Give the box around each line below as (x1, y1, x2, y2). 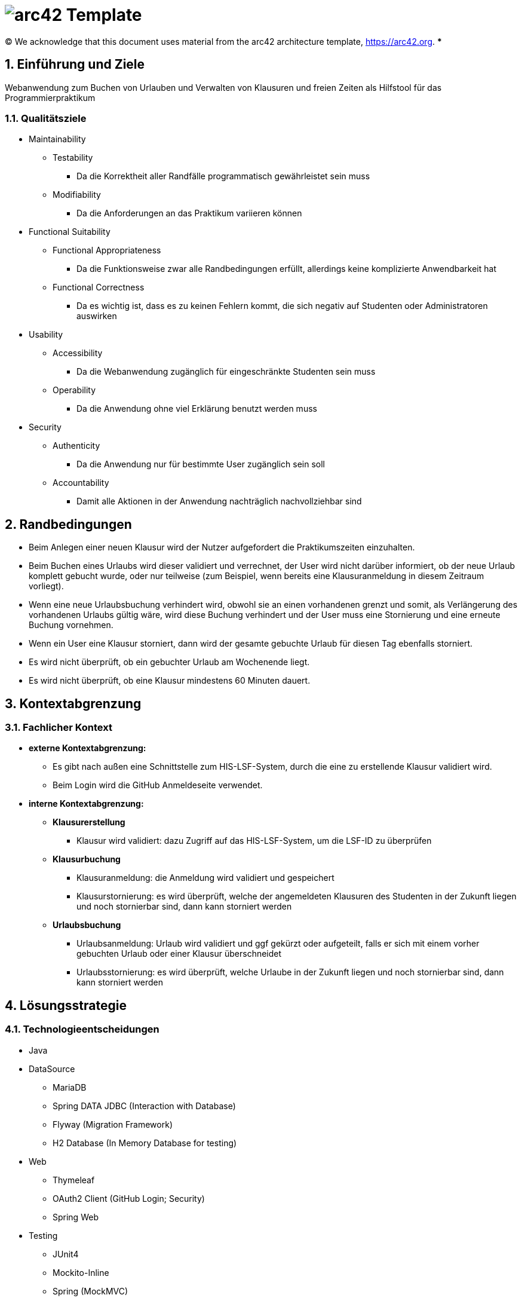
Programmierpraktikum (5, 92, 96, 103)
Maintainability (29, 134, 86, 145)
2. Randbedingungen (5, 516, 132, 532)
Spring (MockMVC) (53, 1285, 128, 1296)
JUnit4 (53, 1248, 79, 1259)
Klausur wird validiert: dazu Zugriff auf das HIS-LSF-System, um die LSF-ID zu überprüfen (76, 835, 432, 846)
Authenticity (53, 440, 100, 451)
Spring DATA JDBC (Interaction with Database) (53, 1100, 236, 1111)
